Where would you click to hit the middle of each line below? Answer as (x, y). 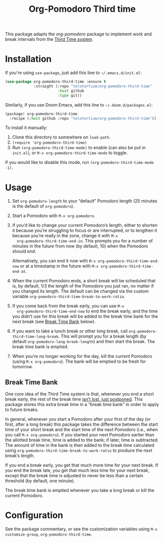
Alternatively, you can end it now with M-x (54, 261)
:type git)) (70, 95)
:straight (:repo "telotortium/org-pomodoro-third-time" (93, 86)
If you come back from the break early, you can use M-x (68, 306)
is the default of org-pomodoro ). (43, 206)
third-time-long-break (35, 337)
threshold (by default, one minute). (40, 481)
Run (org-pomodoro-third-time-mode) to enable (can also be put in (79, 148)
